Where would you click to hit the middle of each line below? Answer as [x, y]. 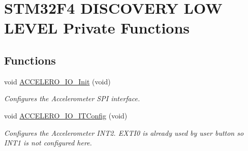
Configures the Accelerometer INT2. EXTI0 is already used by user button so [124, 132]
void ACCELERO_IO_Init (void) [57, 81]
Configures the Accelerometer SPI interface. [72, 98]
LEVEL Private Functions [97, 28]
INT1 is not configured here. [48, 143]
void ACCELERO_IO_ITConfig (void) [66, 115]
